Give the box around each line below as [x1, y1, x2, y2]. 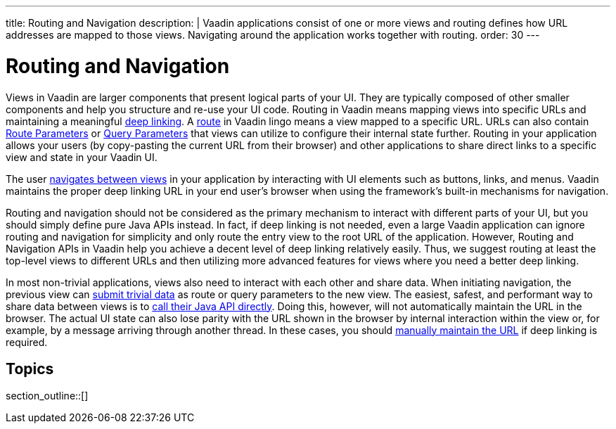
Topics [6, 359, 54, 378]
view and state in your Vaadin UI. [6, 151, 158, 163]
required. [6, 335, 48, 348]
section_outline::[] [6, 390, 89, 402]
